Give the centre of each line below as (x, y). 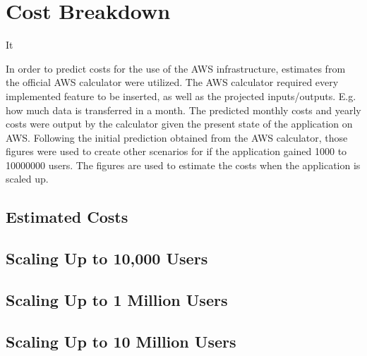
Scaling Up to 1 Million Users (117, 300)
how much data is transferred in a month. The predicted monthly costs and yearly (183, 110)
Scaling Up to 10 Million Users (121, 341)
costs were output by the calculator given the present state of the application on (179, 124)
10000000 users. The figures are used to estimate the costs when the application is (183, 165)
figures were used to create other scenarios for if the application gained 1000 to (176, 151)
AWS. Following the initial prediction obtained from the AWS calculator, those (177, 137)
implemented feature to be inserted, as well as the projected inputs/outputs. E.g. (181, 96)
